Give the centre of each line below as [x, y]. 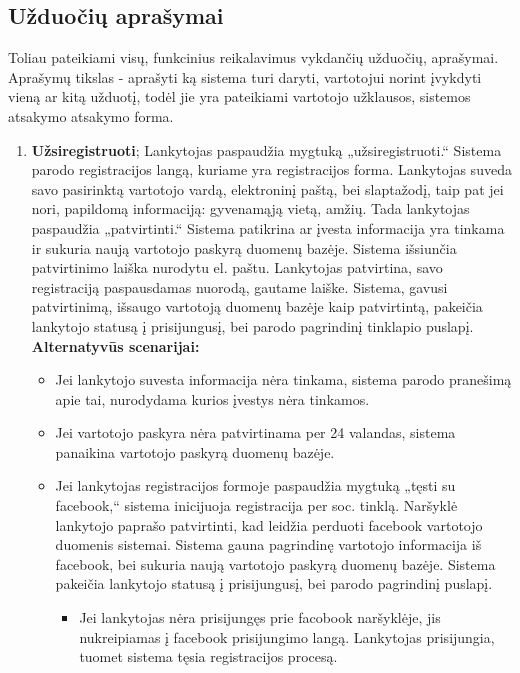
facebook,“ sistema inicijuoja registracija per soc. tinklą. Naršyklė [256, 505]
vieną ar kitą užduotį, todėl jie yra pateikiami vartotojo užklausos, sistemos [239, 96]
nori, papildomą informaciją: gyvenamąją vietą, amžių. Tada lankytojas [250, 208]
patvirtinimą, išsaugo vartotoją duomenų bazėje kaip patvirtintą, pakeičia [257, 306]
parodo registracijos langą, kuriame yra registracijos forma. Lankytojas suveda [271, 169]
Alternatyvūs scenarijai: [115, 345]
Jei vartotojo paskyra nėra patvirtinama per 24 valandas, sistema [255, 432]
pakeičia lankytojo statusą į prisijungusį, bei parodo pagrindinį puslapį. [274, 583]
